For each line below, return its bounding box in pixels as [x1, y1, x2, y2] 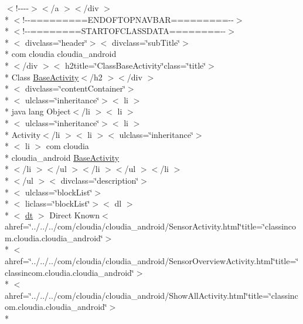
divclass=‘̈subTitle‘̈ [111, 36, 181, 48]
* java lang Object [5, 105, 71, 117]
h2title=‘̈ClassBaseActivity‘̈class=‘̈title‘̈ [65, 59, 206, 71]
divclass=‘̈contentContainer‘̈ [25, 82, 125, 95]
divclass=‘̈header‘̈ [25, 36, 87, 48]
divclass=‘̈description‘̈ [60, 174, 139, 186]
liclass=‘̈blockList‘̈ [25, 197, 90, 210]
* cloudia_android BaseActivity [5, 151, 120, 163]
